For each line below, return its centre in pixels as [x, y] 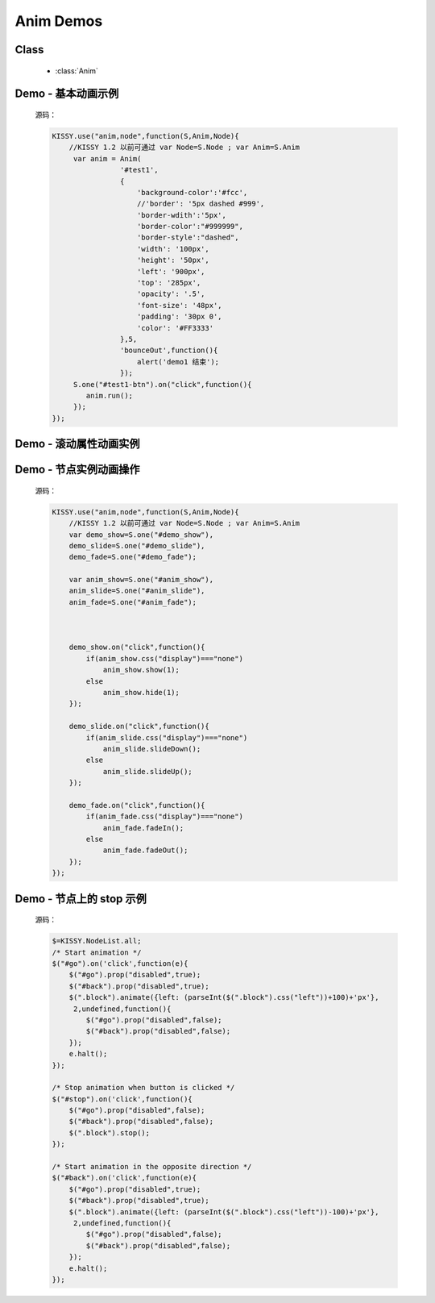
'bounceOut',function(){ [169, 350]
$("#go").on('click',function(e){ [120, 963]
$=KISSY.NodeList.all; [97, 941]
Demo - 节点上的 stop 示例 [81, 899]
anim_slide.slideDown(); [152, 749]
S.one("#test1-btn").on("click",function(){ [162, 384]
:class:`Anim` [77, 71]
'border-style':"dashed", [188, 237]
